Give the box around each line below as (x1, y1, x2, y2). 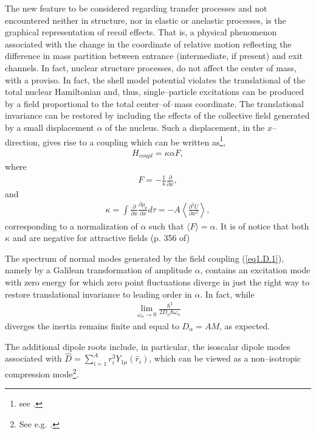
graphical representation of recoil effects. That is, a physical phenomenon (5, 26, 277, 38)
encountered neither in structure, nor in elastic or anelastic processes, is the (5, 13, 286, 26)
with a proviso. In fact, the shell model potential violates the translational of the (5, 73, 305, 86)
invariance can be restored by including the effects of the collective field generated (5, 109, 310, 122)
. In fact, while (200, 287, 255, 300)
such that (149, 219, 184, 232)
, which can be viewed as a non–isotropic (149, 352, 301, 365)
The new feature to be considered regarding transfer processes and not (5, 2, 267, 14)
